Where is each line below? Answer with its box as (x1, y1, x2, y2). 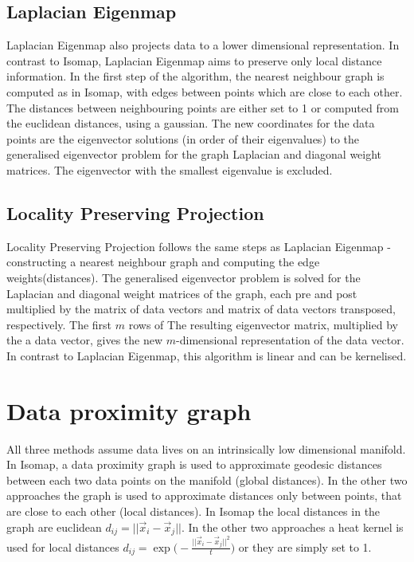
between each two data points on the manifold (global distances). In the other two (6, 471, 408, 488)
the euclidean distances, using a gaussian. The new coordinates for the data (6, 115, 375, 132)
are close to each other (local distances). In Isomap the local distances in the (6, 503, 381, 519)
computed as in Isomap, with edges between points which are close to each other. (6, 83, 403, 100)
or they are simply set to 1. (238, 538, 372, 555)
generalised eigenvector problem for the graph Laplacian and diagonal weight (6, 146, 382, 163)
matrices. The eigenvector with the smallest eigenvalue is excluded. (6, 161, 333, 178)
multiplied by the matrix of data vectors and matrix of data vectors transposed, (6, 301, 396, 317)
